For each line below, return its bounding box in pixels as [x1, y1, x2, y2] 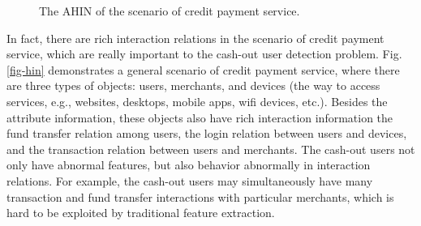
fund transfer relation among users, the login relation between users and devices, [6, 125, 407, 142]
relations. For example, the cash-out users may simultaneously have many [6, 172, 373, 189]
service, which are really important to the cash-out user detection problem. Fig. [6, 45, 402, 62]
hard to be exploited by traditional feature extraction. [6, 204, 275, 221]
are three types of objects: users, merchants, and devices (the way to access [6, 77, 380, 94]
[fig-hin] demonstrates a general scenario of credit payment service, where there [6, 61, 400, 78]
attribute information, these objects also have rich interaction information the [6, 109, 393, 126]
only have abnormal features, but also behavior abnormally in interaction [6, 156, 371, 173]
